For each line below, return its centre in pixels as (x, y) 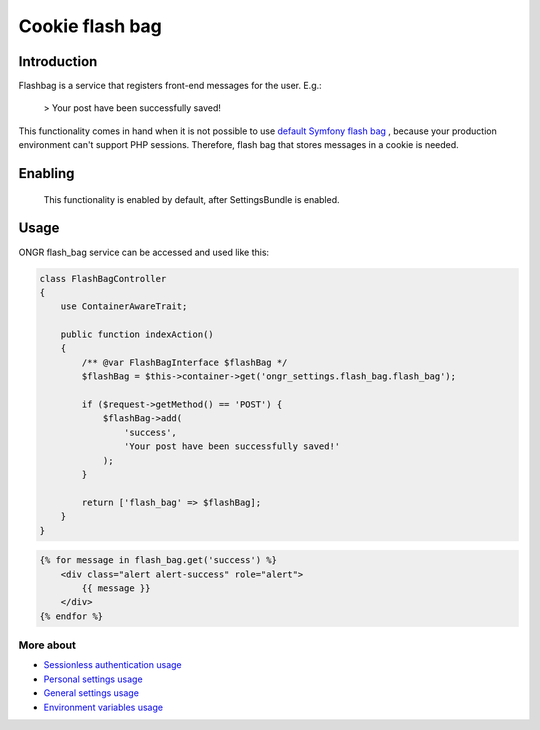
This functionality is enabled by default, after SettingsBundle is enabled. (191, 199)
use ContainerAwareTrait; (124, 306)
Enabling (46, 173)
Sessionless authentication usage (112, 665)
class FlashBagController (103, 278)
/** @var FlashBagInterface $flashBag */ (184, 362)
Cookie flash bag (90, 26)
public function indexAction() (137, 334)
